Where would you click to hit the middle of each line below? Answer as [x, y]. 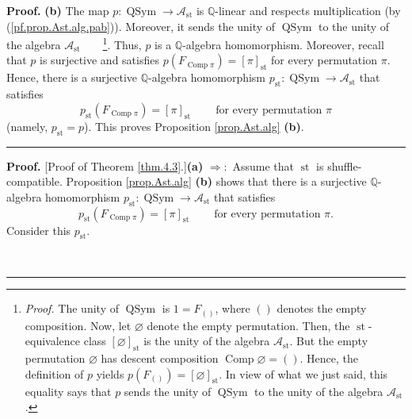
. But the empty [329, 341]
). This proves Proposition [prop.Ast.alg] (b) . [194, 126]
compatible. [34, 181]
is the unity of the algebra [207, 341]
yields [110, 373]
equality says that [68, 391]
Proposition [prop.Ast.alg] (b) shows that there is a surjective [216, 181]
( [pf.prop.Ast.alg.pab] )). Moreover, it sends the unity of [141, 26]
